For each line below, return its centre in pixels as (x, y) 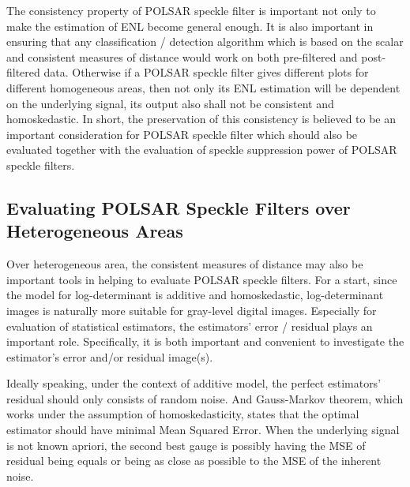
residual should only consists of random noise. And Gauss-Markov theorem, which (205, 398)
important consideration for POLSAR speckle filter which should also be (182, 134)
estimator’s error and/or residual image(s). (110, 356)
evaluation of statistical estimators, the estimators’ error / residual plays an (190, 326)
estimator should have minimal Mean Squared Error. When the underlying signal (203, 430)
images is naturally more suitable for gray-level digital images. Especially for (192, 310)
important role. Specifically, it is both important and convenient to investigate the (205, 341)
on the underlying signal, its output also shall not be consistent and (170, 103)
